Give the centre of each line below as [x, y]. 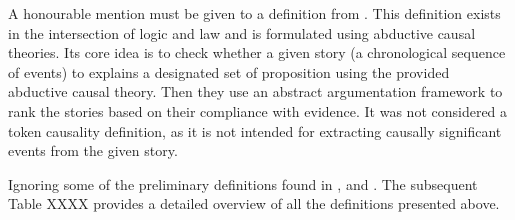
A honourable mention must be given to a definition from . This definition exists [254, 13]
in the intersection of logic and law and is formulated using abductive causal [242, 32]
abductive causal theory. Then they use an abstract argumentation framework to [255, 91]
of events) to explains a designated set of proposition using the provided [229, 71]
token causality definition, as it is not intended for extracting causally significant [255, 130]
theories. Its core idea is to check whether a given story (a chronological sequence [257, 52]
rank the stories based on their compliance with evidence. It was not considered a [258, 110]
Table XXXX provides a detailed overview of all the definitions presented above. [254, 203]
